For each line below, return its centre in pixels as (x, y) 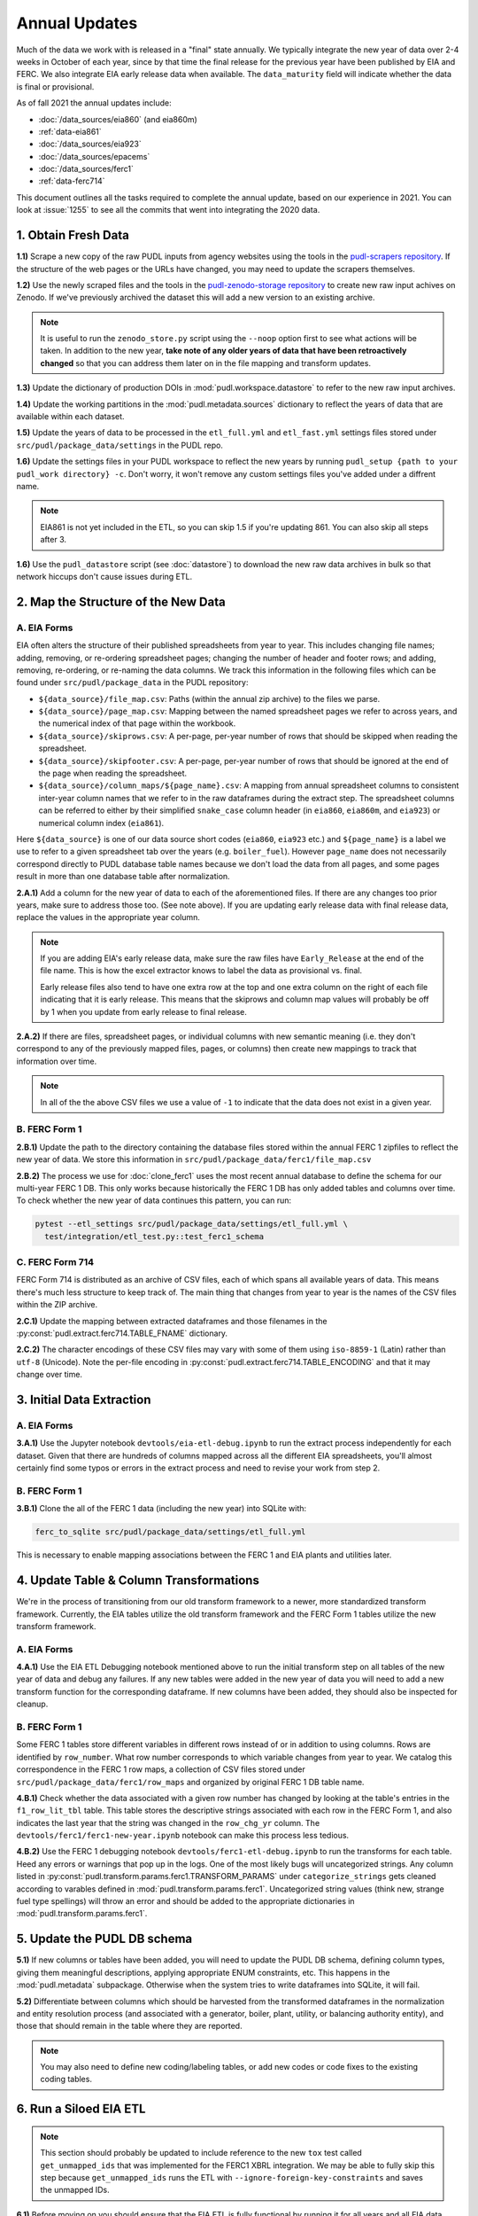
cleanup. (32, 1704)
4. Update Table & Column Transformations (138, 1581)
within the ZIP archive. (57, 1305)
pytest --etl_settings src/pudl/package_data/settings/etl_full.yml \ (192, 1224)
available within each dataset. (70, 417)
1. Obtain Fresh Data (73, 235)
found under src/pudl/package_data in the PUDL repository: (132, 683)
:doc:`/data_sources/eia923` (90, 144)
